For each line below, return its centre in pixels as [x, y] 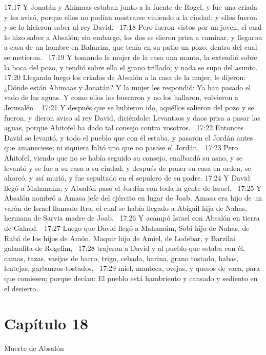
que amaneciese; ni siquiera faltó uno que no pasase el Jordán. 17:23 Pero [121, 147]
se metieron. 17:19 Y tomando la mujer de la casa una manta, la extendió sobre [131, 57]
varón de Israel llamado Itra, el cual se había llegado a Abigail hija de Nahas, [126, 208]
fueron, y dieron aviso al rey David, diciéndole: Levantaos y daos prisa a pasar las [132, 117]
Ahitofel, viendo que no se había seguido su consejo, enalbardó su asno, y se [123, 157]
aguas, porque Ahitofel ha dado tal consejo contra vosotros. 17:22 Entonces [124, 127]
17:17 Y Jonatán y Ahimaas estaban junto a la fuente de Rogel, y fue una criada [131, 7]
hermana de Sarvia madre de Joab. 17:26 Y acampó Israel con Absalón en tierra [132, 218]
